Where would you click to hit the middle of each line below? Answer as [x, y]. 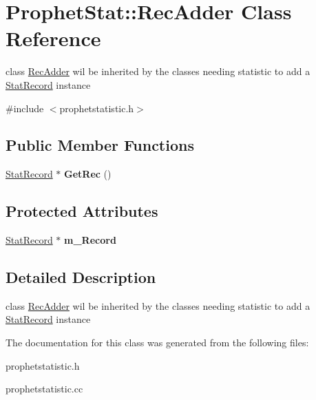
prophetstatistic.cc [44, 389]
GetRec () [88, 174]
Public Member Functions [100, 145]
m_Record [90, 240]
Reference [53, 38]
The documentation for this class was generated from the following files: [157, 343]
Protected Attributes [82, 211]
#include [25, 108]
